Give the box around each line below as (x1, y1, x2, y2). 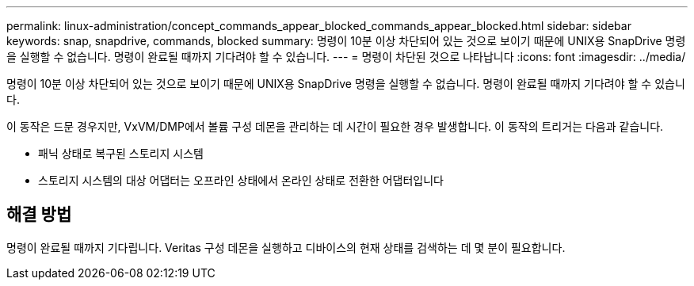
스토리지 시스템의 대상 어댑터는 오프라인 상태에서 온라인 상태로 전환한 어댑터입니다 (38, 174, 444, 187)
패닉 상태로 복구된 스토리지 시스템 (38, 147, 204, 160)
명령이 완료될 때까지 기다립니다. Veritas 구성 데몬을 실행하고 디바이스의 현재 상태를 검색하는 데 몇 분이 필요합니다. (6, 240, 566, 254)
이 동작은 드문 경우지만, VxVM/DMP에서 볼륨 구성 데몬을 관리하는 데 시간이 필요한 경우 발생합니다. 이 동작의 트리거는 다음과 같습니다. (6, 120, 664, 133)
